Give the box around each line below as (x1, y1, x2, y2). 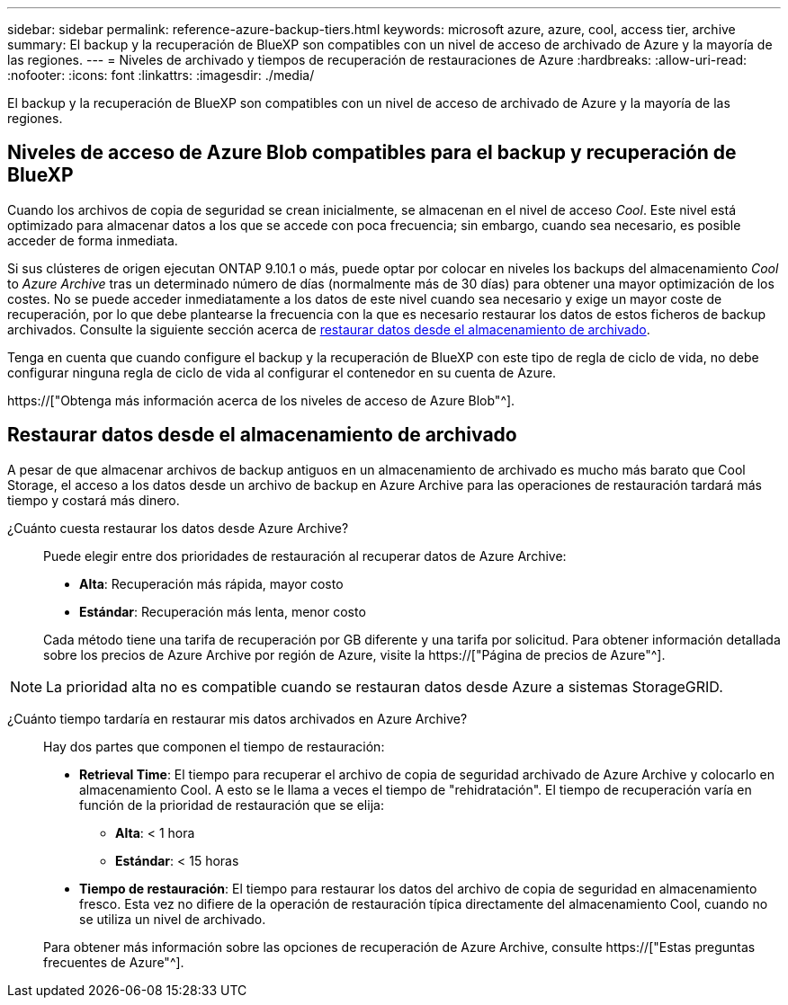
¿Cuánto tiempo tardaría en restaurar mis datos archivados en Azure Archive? (7, 710, 468, 726)
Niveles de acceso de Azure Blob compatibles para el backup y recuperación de (7, 141, 737, 165)
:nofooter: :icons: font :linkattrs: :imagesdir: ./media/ (7, 67, 315, 83)
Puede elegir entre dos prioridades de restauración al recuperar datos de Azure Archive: (43, 547, 567, 564)
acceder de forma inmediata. (7, 232, 178, 248)
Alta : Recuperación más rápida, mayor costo (79, 575, 344, 591)
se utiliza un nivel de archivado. (79, 911, 266, 927)
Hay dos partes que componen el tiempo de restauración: (43, 738, 385, 754)
